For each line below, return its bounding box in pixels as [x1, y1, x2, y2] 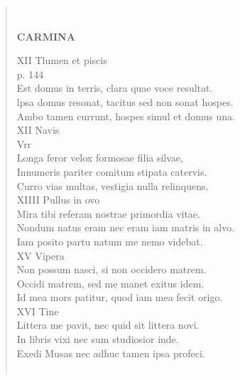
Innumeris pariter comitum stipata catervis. [16, 164, 207, 179]
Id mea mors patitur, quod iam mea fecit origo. [16, 290, 223, 305]
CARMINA [16, 28, 75, 43]
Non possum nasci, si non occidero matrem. [16, 262, 207, 277]
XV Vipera [16, 248, 65, 263]
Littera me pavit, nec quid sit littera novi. [16, 317, 200, 332]
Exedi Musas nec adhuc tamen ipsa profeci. [16, 345, 205, 360]
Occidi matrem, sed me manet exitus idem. [16, 275, 204, 290]
